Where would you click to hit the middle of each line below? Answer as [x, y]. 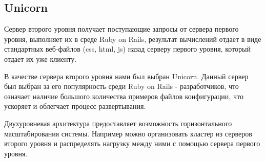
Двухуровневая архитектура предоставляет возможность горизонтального [118, 123]
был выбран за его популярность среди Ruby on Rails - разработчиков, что [121, 86]
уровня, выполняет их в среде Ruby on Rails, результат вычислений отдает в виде [133, 39]
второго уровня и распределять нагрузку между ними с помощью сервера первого [132, 143]
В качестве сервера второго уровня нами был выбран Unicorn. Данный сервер [126, 76]
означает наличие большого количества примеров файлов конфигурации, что [124, 96]
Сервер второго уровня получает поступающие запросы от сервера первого [121, 29]
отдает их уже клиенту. [40, 59]
